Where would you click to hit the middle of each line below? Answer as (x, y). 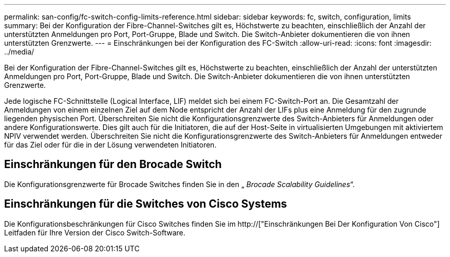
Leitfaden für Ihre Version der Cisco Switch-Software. (95, 232)
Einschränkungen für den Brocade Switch (113, 164)
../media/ (19, 52)
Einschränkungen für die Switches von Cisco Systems (146, 204)
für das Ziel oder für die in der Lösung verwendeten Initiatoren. (110, 145)
